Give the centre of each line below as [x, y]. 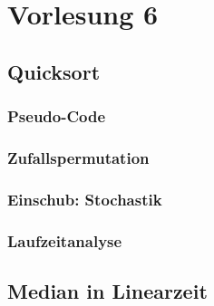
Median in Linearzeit [107, 290]
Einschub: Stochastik [85, 199]
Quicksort [54, 71]
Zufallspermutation [78, 157]
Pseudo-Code [57, 116]
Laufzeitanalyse [65, 240]
